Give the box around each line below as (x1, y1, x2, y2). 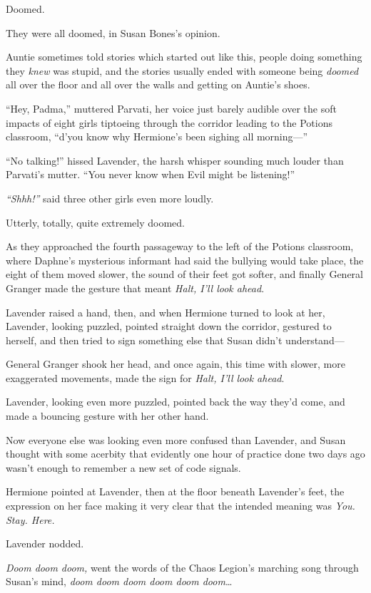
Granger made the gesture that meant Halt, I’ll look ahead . (6, 280, 265, 295)
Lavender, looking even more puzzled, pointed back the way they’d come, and (6, 394, 345, 409)
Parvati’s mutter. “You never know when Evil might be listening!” (6, 167, 295, 182)
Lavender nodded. (6, 536, 84, 551)
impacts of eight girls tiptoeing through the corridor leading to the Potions (6, 115, 332, 130)
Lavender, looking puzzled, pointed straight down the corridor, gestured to (6, 319, 332, 334)
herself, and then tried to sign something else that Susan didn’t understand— (6, 332, 345, 347)
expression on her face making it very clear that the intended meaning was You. (6, 498, 355, 513)
